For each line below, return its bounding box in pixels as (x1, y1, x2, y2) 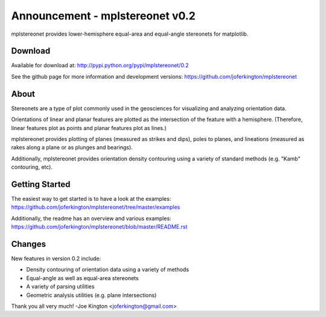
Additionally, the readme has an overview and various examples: (11, 215, 171, 222)
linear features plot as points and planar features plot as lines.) (11, 124, 167, 131)
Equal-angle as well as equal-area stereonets (26, 274, 139, 281)
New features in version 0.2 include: (11, 255, 101, 263)
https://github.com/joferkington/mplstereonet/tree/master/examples (11, 203, 181, 211)
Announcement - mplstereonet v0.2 (11, 9, 196, 22)
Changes (11, 239, 46, 249)
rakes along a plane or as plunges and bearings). (11, 144, 133, 151)
